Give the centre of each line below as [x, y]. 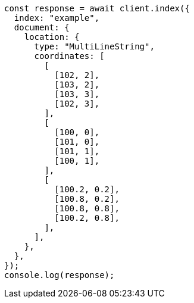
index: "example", [57, 18]
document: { [42, 27]
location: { [52, 37]
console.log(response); [60, 275]
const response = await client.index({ [97, 8]
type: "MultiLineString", [94, 46]
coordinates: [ [69, 56]
